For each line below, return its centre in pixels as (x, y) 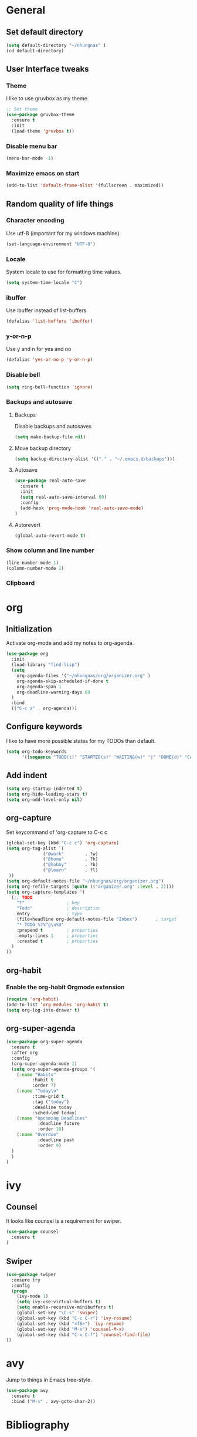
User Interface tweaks (47, 69)
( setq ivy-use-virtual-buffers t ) (59, 1302)
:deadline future (59, 1124)
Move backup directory (43, 448)
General (26, 10)
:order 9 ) (49, 1145)
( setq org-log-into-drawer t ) (43, 1010)
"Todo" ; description (59, 908)
